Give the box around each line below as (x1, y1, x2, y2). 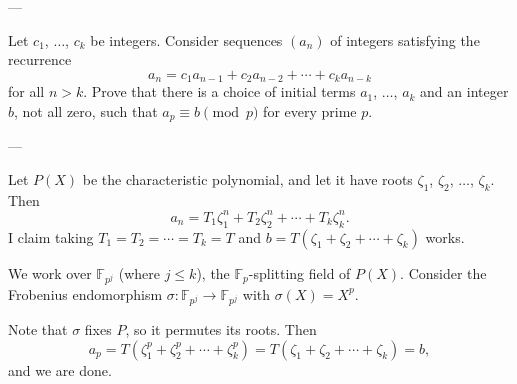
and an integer (420, 81, 509, 102)
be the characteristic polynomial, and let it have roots (82, 168, 413, 189)
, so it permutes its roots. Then (125, 319, 317, 340)
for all (8, 81, 45, 102)
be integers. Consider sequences (90, 29, 283, 50)
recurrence (8, 49, 72, 70)
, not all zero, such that (14, 100, 158, 121)
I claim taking (8, 226, 94, 247)
